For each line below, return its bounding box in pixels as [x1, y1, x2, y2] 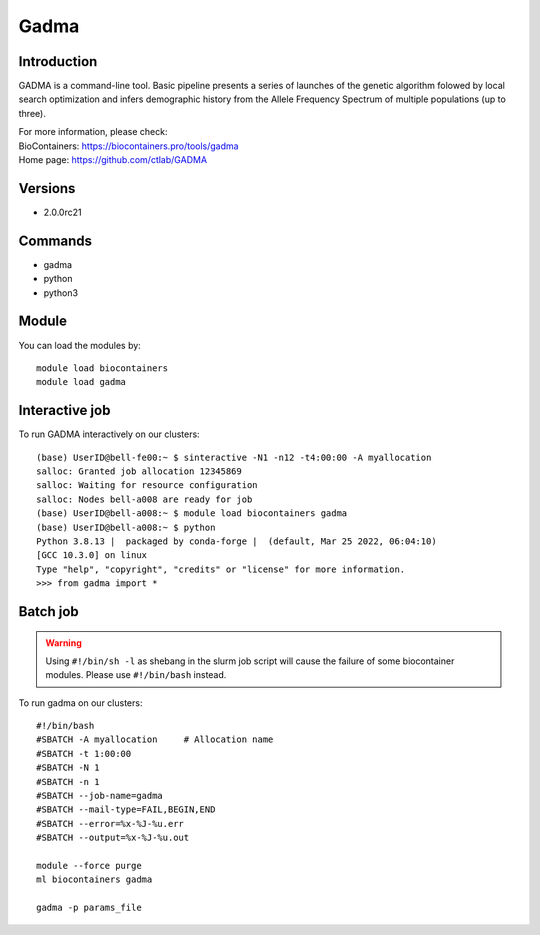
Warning [45, 636, 82, 649]
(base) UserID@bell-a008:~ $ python [36, 521, 216, 533]
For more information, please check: [18, 126, 168, 138]
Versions [18, 180, 76, 197]
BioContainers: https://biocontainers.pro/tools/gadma [18, 140, 239, 152]
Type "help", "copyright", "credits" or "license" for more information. [36, 563, 406, 575]
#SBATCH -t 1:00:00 [36, 748, 132, 759]
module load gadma [36, 376, 127, 388]
